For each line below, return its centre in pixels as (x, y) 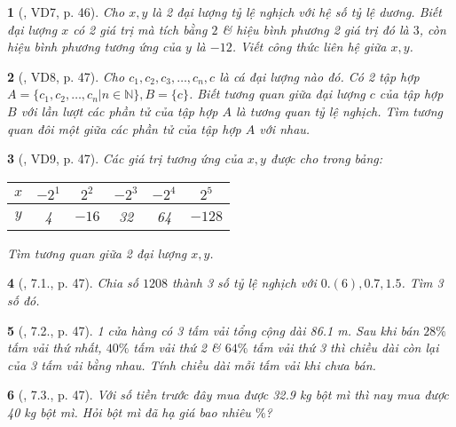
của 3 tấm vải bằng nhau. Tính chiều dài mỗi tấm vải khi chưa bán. (192, 364)
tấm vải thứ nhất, (55, 348)
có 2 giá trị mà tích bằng (140, 29)
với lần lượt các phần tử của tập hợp (119, 111)
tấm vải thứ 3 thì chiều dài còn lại (346, 348)
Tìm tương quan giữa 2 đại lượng (97, 253)
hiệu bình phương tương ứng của (94, 47)
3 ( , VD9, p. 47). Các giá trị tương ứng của (125, 158)
